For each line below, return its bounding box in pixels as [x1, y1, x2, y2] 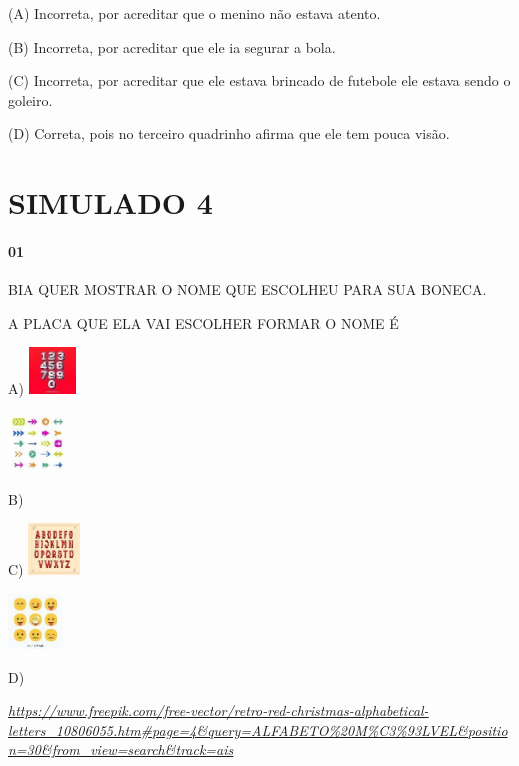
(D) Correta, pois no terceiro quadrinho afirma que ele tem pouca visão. [8, 123, 450, 144]
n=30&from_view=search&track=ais [8, 739, 234, 760]
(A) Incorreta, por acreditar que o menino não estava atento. [8, 3, 381, 23]
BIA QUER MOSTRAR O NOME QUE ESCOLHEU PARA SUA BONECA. [8, 279, 487, 300]
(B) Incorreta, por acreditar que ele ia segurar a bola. [8, 36, 336, 57]
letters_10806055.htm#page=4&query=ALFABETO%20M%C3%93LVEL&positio [8, 719, 508, 740]
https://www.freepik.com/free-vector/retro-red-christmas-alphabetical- [8, 700, 429, 721]
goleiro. [8, 89, 53, 110]
